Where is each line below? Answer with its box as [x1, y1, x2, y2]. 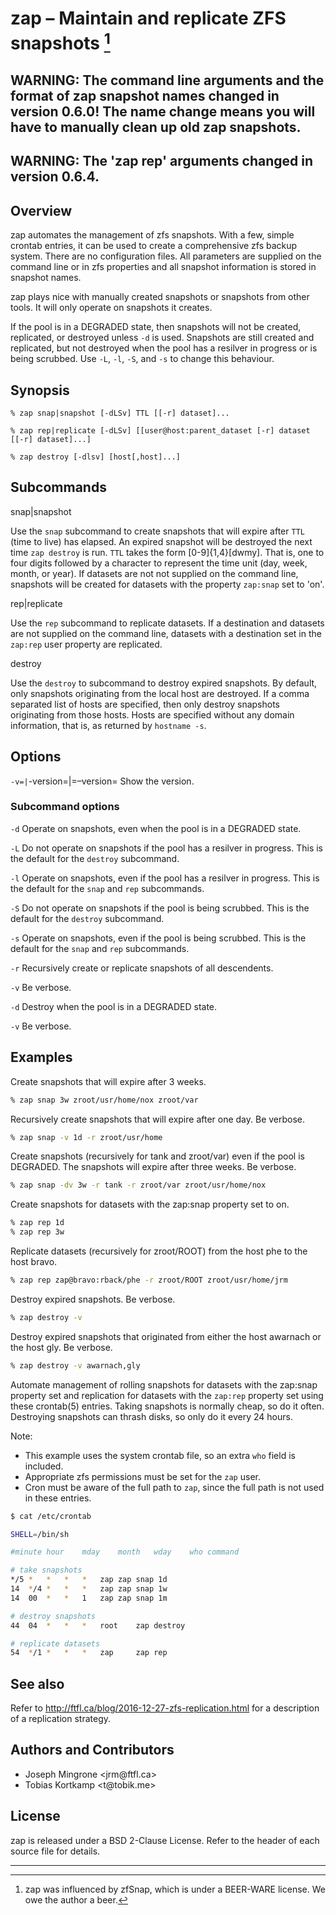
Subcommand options [10, 800, 120, 814]
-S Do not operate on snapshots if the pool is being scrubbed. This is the [10, 902, 310, 914]
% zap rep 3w [10, 1227, 65, 1237]
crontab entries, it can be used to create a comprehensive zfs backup [10, 240, 298, 252]
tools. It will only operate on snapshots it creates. [10, 302, 213, 314]
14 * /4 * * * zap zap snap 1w [10, 1584, 168, 1594]
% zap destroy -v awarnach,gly [10, 1360, 141, 1371]
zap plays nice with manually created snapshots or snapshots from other [10, 291, 310, 303]
